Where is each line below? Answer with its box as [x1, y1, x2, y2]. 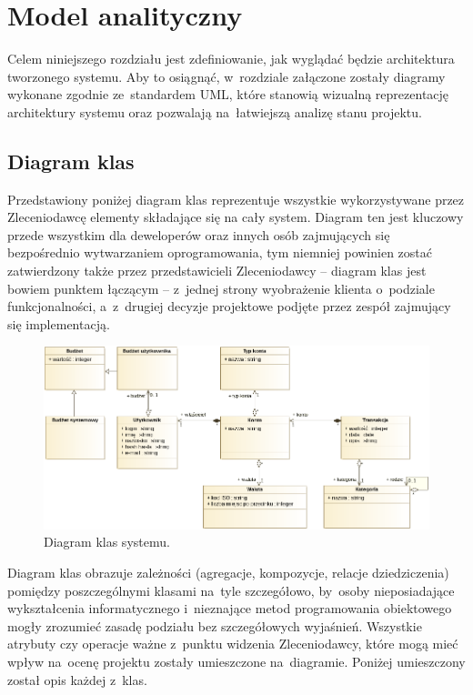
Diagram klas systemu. [44, 532, 170, 551]
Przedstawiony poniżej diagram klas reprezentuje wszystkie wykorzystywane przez [7, 189, 465, 208]
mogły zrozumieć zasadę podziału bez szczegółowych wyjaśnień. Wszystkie [7, 616, 422, 635]
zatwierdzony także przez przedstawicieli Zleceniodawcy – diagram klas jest [7, 261, 427, 280]
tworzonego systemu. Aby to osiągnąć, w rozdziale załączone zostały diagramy [7, 66, 446, 86]
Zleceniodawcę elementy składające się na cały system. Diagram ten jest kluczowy [7, 207, 464, 227]
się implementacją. [7, 314, 110, 333]
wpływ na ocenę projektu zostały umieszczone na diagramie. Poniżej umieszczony [7, 651, 466, 670]
